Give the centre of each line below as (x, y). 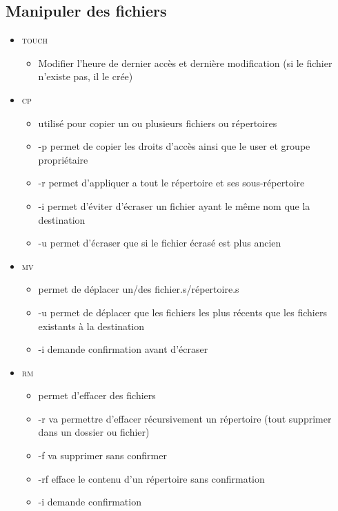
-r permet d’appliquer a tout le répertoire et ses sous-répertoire (171, 183)
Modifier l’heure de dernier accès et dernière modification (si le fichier (185, 62)
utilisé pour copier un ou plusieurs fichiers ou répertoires (158, 123)
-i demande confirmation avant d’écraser (123, 349)
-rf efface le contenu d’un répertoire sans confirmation (151, 478)
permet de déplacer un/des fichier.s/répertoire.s (139, 289)
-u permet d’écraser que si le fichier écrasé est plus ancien (160, 243)
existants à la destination (91, 326)
